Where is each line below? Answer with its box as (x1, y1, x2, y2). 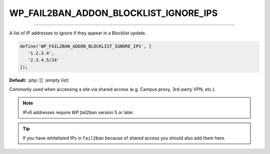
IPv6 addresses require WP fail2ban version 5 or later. (22, 109, 134, 115)
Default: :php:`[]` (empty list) (9, 77, 69, 83)
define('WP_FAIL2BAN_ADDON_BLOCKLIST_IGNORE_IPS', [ (19, 43, 152, 49)
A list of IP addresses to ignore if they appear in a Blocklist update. (9, 30, 146, 36)
